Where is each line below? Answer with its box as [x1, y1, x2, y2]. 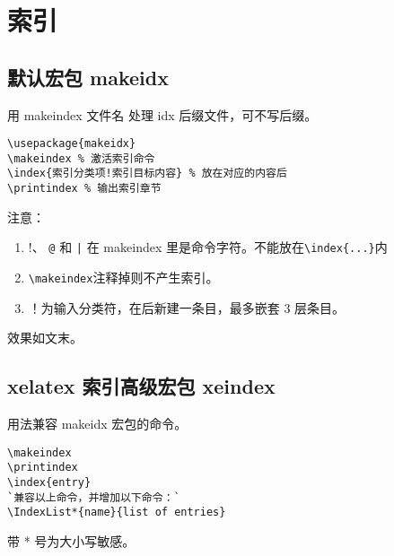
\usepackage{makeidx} [7, 137, 136, 151]
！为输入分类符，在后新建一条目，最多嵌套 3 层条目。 [28, 298, 346, 317]
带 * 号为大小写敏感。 [7, 531, 136, 550]
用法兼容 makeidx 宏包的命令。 [7, 414, 188, 433]
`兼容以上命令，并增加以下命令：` [7, 491, 180, 504]
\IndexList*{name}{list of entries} [7, 506, 226, 519]
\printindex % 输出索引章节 [7, 182, 162, 195]
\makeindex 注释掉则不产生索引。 [28, 268, 219, 287]
